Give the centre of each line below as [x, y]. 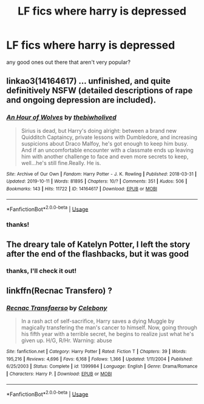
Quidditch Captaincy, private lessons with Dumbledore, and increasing [109, 137]
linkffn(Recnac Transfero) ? [59, 290]
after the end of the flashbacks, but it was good [98, 254]
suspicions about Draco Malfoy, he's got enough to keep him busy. [104, 143]
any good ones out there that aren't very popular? [68, 62]
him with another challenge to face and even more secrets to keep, [105, 157]
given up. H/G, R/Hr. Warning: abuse [66, 340]
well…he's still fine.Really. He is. [61, 163]
